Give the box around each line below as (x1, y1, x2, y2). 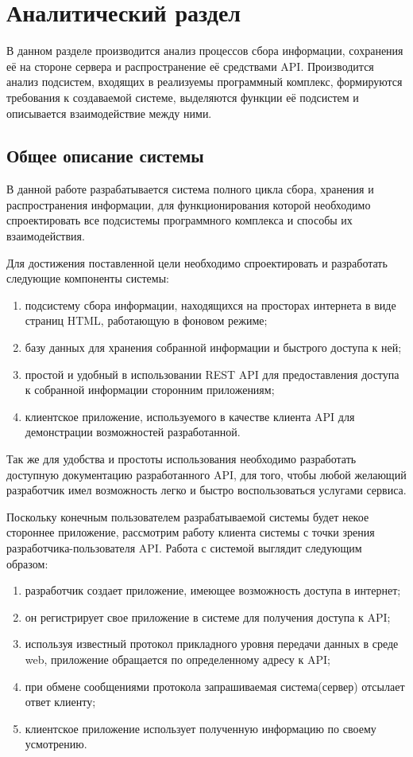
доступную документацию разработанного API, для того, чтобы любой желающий (6, 466, 407, 482)
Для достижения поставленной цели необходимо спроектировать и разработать (6, 254, 388, 271)
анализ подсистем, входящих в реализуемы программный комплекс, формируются (6, 73, 403, 90)
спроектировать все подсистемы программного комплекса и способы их (6, 212, 353, 228)
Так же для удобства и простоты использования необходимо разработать (6, 451, 357, 467)
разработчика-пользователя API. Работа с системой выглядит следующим (6, 539, 362, 556)
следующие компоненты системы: (6, 270, 169, 287)
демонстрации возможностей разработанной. (25, 423, 241, 440)
